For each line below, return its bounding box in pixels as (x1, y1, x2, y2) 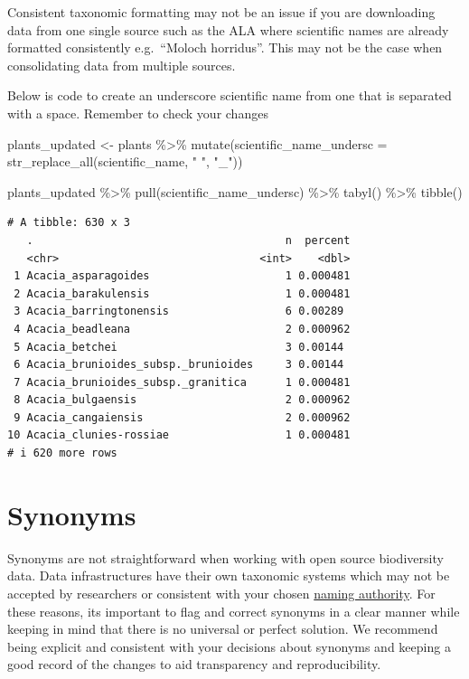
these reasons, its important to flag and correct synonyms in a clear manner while (7, 601, 460, 620)
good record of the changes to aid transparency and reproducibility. (7, 655, 381, 674)
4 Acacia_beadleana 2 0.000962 (14, 322, 351, 335)
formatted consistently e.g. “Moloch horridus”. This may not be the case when (7, 38, 443, 57)
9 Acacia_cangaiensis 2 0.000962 (14, 410, 351, 424)
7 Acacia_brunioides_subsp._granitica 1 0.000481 (14, 375, 351, 389)
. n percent (26, 233, 351, 247)
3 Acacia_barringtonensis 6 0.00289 (14, 305, 344, 318)
